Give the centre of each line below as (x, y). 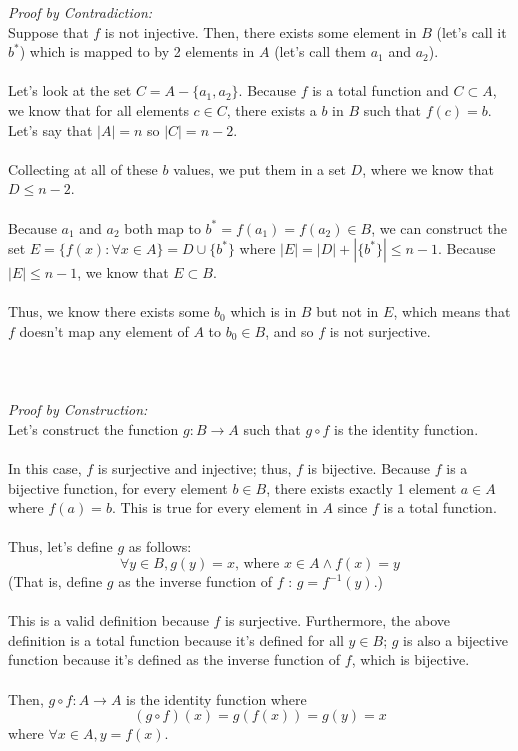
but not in (347, 311)
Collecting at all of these (83, 168)
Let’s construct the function (93, 428)
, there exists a (271, 109)
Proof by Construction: (78, 409)
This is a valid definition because (108, 620)
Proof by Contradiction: (80, 12)
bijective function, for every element (118, 487)
